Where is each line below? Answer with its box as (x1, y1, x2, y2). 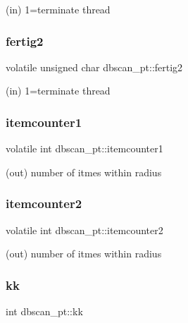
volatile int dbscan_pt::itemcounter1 (6, 141, 163, 156)
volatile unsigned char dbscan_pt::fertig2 (6, 59, 183, 74)
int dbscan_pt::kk (6, 304, 83, 319)
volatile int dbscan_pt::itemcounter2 (6, 222, 163, 237)
